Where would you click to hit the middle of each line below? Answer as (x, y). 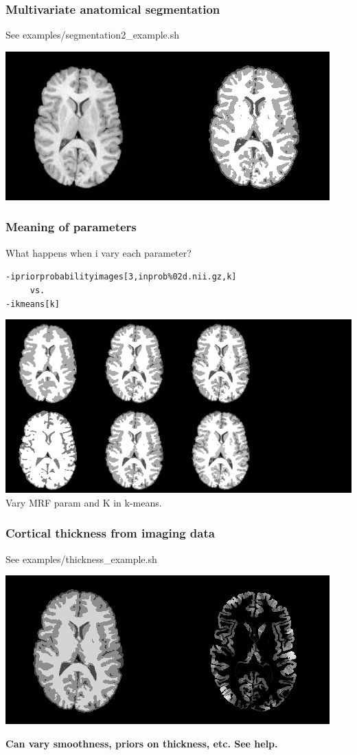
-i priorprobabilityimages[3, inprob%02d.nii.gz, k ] (121, 277)
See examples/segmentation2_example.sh (92, 35)
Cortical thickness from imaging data (110, 533)
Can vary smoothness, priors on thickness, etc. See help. (142, 743)
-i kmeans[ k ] (33, 304)
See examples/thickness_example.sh (81, 559)
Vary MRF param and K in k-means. (84, 502)
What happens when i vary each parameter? (99, 252)
